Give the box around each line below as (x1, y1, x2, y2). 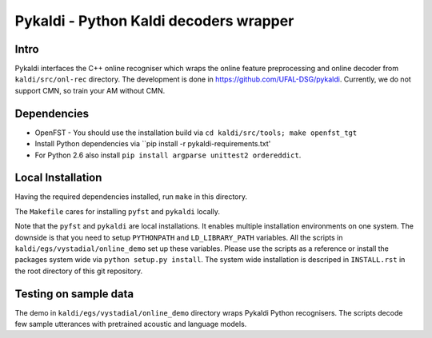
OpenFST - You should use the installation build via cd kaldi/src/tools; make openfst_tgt (34, 128, 358, 137)
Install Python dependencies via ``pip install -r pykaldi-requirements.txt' (34, 139, 271, 149)
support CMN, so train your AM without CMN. (14, 85, 166, 95)
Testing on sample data (14, 287, 134, 300)
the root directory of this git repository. (14, 266, 143, 276)
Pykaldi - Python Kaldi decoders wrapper (14, 12, 294, 30)
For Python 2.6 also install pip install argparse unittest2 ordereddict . (34, 150, 302, 160)
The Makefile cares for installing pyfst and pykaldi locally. (14, 206, 220, 216)
